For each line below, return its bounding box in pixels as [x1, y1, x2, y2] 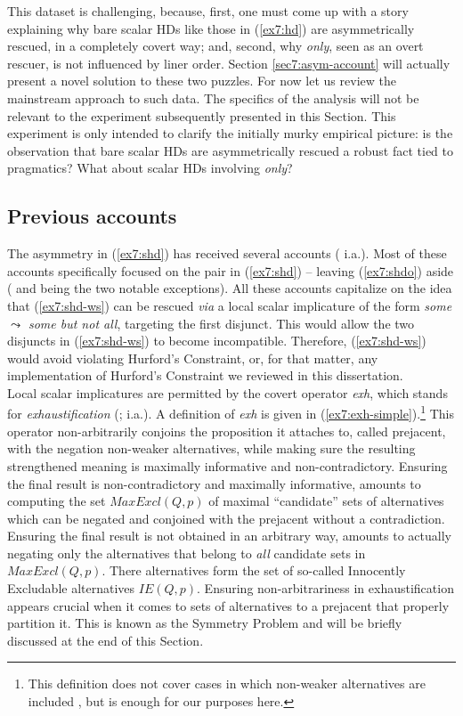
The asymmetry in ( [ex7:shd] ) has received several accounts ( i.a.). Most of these [7, 244, 447, 263]
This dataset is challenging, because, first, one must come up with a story [7, 2, 409, 20]
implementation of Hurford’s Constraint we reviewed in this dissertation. [7, 366, 403, 385]
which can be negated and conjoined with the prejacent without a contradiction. [7, 509, 445, 527]
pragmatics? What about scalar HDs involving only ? [7, 159, 293, 177]
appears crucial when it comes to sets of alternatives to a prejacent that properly [7, 596, 450, 614]
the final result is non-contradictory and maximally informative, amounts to [7, 474, 421, 492]
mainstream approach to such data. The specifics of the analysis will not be [7, 88, 419, 107]
